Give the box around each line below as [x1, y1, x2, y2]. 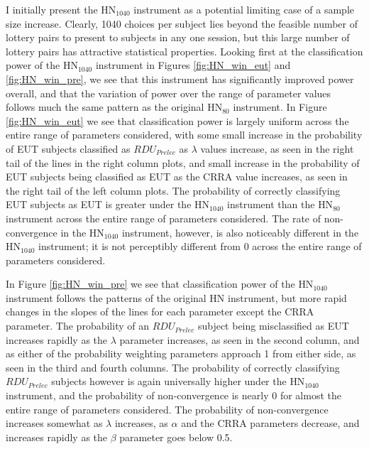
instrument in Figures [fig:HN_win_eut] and [95, 58, 291, 72]
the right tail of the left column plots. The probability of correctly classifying [6, 183, 341, 198]
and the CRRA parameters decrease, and [181, 416, 360, 431]
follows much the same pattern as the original [6, 99, 204, 114]
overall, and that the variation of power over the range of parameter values [6, 85, 331, 100]
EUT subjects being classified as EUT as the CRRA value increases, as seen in [6, 169, 348, 184]
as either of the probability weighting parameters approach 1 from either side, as [6, 346, 356, 361]
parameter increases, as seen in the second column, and [119, 332, 360, 347]
